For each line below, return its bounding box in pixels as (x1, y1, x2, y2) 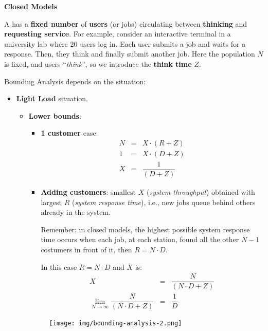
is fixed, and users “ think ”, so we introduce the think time (4, 58, 192, 69)
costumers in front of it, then (41, 244, 132, 255)
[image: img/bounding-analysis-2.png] (49, 320, 182, 327)
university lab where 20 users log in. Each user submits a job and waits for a (4, 38, 246, 49)
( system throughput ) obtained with (146, 187, 255, 197)
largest (41, 196, 62, 207)
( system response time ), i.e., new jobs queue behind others (72, 196, 256, 207)
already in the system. (41, 207, 111, 217)
